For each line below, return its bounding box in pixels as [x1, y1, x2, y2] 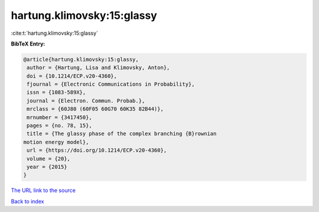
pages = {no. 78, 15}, [27, 122, 93, 129]
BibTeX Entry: [11, 40, 45, 47]
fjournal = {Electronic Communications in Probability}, [27, 81, 195, 88]
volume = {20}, [27, 155, 71, 162]
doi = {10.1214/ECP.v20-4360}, [27, 73, 118, 79]
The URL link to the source [11, 187, 76, 194]
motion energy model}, [23, 139, 89, 145]
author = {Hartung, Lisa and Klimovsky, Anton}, [27, 64, 170, 71]
